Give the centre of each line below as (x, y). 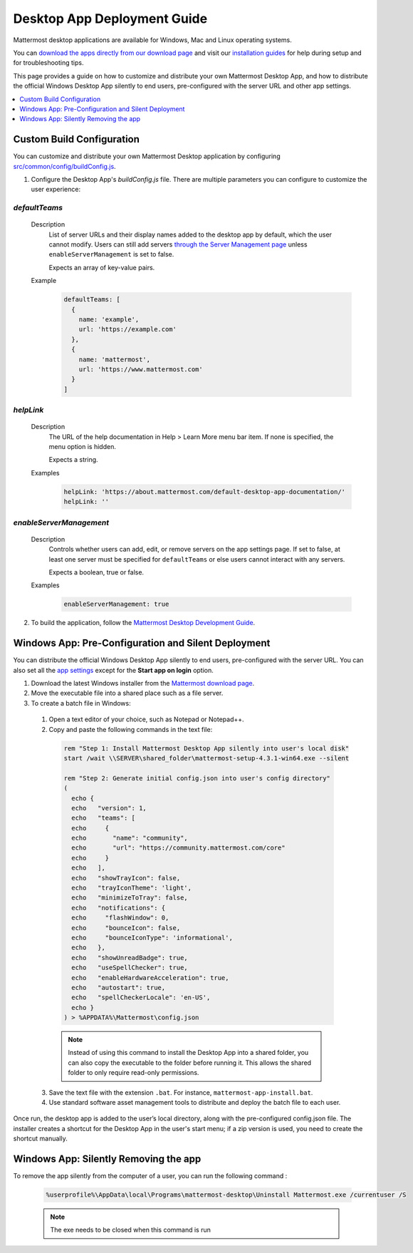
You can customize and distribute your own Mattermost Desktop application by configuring (147, 156)
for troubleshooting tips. (48, 63)
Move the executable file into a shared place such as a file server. (127, 693)
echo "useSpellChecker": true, (130, 968)
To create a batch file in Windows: (81, 703)
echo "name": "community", (130, 838)
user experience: (56, 190)
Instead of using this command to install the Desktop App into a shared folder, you (188, 1053)
